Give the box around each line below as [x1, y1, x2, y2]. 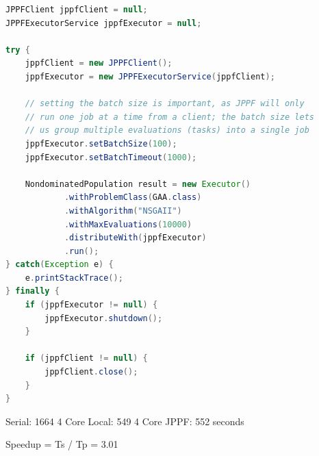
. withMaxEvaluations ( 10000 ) [64, 219, 192, 229]
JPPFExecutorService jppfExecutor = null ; [5, 18, 202, 28]
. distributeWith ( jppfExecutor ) [64, 233, 207, 243]
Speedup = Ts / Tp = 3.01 [5, 437, 118, 451]
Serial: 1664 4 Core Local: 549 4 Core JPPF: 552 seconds [5, 414, 244, 428]
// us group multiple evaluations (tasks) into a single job [25, 125, 309, 136]
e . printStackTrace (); [25, 273, 123, 283]
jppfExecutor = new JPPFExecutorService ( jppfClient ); [25, 71, 275, 81]
